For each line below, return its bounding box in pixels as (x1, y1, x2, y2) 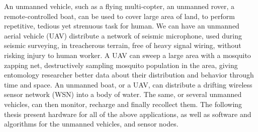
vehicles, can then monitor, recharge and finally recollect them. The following (4, 98, 242, 109)
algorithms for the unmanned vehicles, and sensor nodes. (4, 118, 179, 129)
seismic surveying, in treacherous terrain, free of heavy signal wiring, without (4, 40, 241, 50)
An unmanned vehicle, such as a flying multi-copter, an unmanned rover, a (4, 1, 235, 11)
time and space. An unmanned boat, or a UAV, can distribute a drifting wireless (4, 79, 252, 89)
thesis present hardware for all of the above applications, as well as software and (4, 108, 251, 119)
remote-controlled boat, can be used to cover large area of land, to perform (4, 10, 235, 21)
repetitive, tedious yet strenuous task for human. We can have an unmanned (4, 20, 239, 31)
